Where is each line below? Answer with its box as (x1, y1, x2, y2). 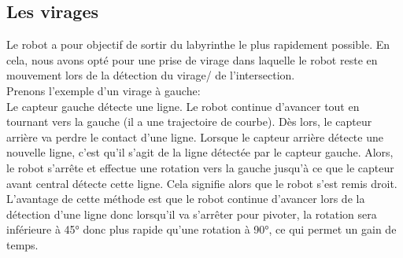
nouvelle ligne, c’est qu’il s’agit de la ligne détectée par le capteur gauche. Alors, (6, 144, 394, 160)
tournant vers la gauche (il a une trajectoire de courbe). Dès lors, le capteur (6, 113, 372, 130)
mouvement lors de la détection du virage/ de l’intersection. (6, 67, 295, 83)
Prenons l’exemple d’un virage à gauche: (6, 82, 201, 98)
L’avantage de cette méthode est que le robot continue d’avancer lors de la (6, 190, 365, 207)
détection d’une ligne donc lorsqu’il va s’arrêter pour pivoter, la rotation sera (6, 205, 377, 222)
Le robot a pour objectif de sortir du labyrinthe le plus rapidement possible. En (6, 36, 390, 53)
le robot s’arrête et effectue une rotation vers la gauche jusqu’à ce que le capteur (6, 159, 394, 175)
